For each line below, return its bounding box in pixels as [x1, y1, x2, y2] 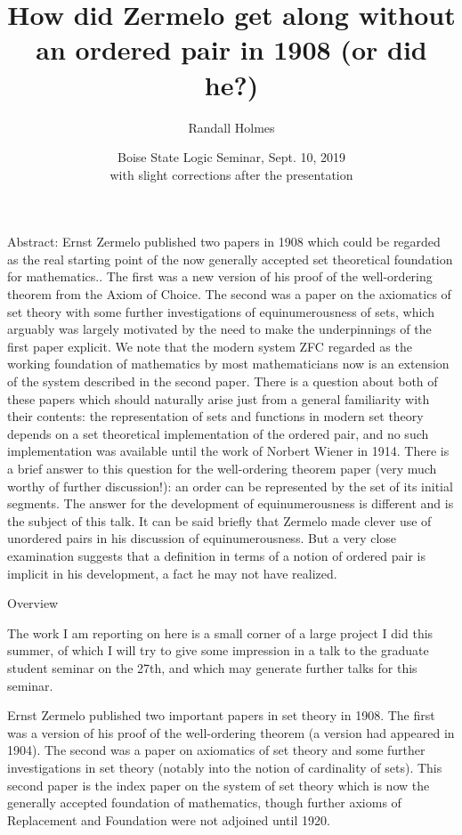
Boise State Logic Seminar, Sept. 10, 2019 [118, 148, 345, 166]
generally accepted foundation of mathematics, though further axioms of [7, 793, 401, 812]
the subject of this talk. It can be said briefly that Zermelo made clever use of [7, 511, 432, 530]
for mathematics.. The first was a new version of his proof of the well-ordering [7, 267, 433, 286]
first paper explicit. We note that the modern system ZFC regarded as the [7, 336, 412, 355]
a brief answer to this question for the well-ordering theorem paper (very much [7, 459, 437, 477]
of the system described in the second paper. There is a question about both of [7, 372, 438, 391]
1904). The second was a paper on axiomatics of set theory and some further [7, 741, 426, 759]
